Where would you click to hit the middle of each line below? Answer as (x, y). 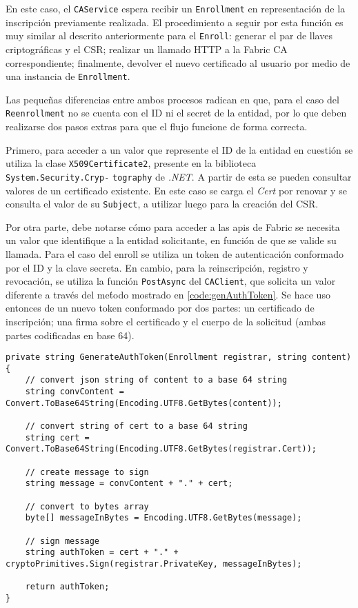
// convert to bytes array (87, 506)
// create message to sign (87, 472)
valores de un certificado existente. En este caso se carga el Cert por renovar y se (176, 190)
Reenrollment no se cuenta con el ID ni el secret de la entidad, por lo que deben (176, 113)
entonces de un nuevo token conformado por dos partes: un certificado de (160, 308)
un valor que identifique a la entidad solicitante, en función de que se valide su (171, 240)
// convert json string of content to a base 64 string (156, 380)
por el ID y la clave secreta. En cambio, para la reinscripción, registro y (157, 267)
